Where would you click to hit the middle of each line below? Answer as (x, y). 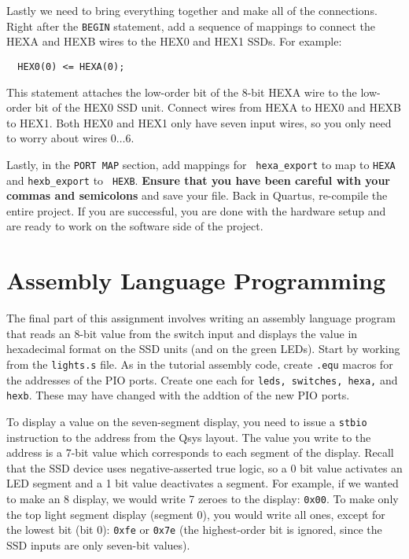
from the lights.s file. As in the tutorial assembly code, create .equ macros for (200, 364)
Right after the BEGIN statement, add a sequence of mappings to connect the (191, 26)
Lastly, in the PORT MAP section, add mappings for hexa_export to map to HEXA (201, 164)
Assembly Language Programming (196, 280)
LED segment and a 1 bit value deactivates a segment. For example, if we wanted (203, 483)
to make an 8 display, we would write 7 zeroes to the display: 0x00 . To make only (203, 498)
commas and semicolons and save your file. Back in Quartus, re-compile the (197, 195)
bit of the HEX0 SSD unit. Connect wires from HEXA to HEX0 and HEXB (218, 107)
